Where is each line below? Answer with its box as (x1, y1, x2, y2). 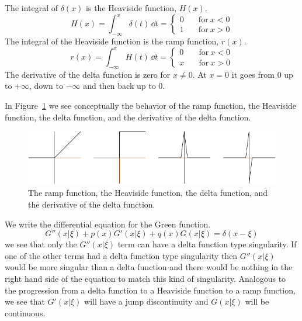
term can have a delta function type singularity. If (117, 238, 297, 250)
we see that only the (5, 238, 77, 250)
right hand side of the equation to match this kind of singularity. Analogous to (5, 272, 286, 284)
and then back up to (83, 80, 156, 92)
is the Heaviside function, (86, 2, 177, 13)
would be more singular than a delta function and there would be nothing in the (5, 261, 293, 273)
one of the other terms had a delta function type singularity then (5, 249, 238, 261)
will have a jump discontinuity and (84, 295, 209, 308)
